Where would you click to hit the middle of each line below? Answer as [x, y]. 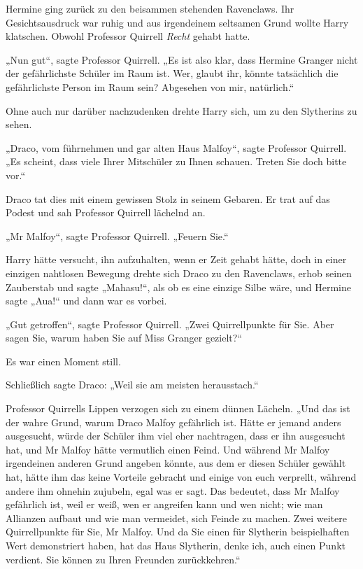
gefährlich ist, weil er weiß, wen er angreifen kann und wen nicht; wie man [164, 504]
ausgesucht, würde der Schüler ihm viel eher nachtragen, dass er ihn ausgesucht [176, 436]
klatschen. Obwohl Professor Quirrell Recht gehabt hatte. [128, 36]
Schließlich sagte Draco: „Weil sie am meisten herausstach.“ [132, 385]
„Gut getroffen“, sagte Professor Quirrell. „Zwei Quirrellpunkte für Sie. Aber [170, 324]
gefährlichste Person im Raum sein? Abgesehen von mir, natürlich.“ [150, 86]
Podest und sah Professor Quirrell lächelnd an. [106, 212]
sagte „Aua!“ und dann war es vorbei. [86, 301]
